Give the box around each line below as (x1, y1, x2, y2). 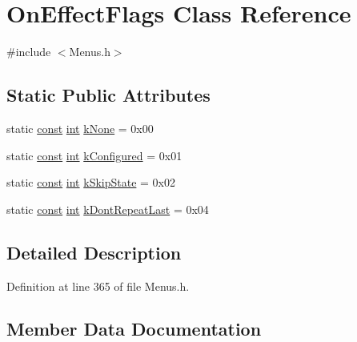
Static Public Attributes (6, 82, 211, 107)
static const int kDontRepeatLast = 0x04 (6, 200, 209, 217)
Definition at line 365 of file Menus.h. (6, 277, 190, 294)
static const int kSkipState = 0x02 (6, 174, 175, 191)
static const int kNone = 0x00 (6, 119, 154, 136)
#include (6, 43, 51, 60)
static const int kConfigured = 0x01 (6, 147, 183, 163)
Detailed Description (6, 239, 182, 264)
